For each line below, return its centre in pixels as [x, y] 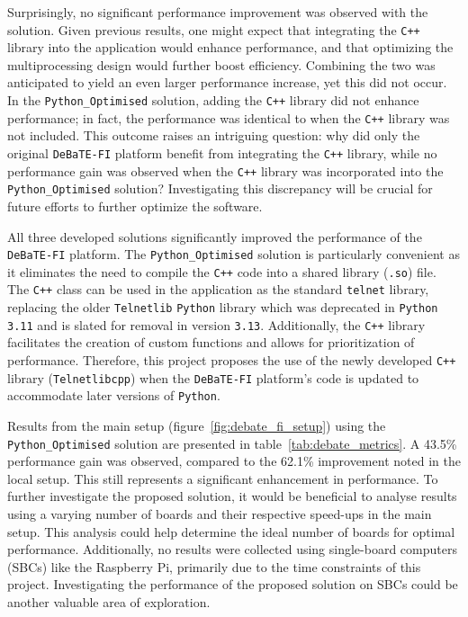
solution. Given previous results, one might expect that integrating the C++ [214, 29]
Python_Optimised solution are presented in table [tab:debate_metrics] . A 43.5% [232, 443]
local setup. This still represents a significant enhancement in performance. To [223, 478]
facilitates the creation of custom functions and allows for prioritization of [211, 342]
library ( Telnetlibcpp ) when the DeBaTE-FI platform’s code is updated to [213, 377]
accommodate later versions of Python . [114, 395]
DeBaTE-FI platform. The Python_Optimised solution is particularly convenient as [234, 254]
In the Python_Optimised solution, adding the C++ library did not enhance [213, 100]
